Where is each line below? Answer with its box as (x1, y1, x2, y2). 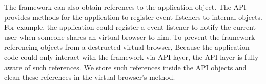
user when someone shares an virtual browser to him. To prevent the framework (4, 31, 255, 42)
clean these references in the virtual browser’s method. (4, 72, 175, 82)
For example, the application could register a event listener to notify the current (4, 22, 256, 32)
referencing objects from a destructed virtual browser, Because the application (4, 41, 250, 52)
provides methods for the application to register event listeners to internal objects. (4, 11, 262, 22)
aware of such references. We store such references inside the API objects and (4, 61, 247, 72)
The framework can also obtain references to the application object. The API (4, 2, 247, 12)
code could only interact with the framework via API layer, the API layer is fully (4, 51, 259, 62)
